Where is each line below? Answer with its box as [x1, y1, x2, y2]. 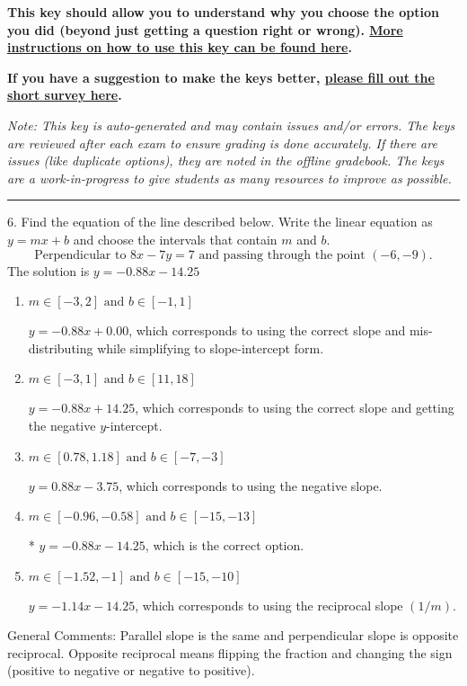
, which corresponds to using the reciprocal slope [135, 595, 403, 614]
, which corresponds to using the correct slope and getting [135, 398, 454, 417]
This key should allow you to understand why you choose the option [7, 3, 440, 21]
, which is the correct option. [145, 536, 304, 555]
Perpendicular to [34, 248, 127, 262]
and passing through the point [198, 248, 366, 262]
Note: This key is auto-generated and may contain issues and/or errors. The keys [7, 115, 455, 134]
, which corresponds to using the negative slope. [119, 476, 383, 494]
